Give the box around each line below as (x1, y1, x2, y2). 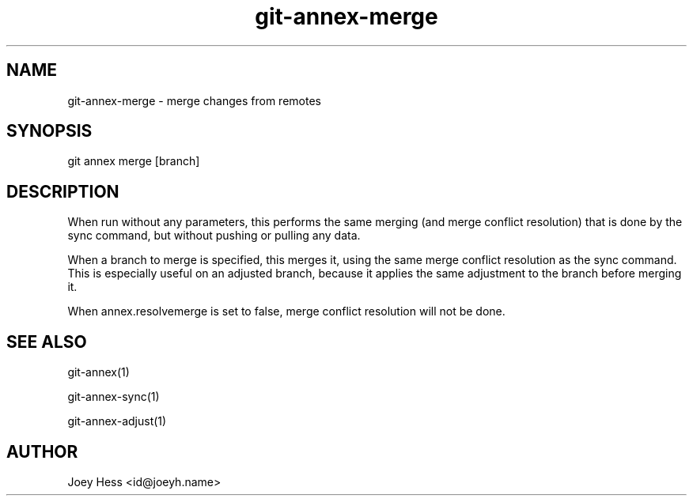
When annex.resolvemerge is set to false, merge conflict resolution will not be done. (67, 304, 506, 319)
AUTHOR (6, 441, 78, 462)
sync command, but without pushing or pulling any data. (67, 228, 361, 243)
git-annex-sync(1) (67, 390, 160, 404)
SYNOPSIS (6, 121, 93, 142)
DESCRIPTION (6, 181, 119, 202)
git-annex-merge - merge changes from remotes (67, 93, 321, 108)
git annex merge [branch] (67, 154, 200, 168)
